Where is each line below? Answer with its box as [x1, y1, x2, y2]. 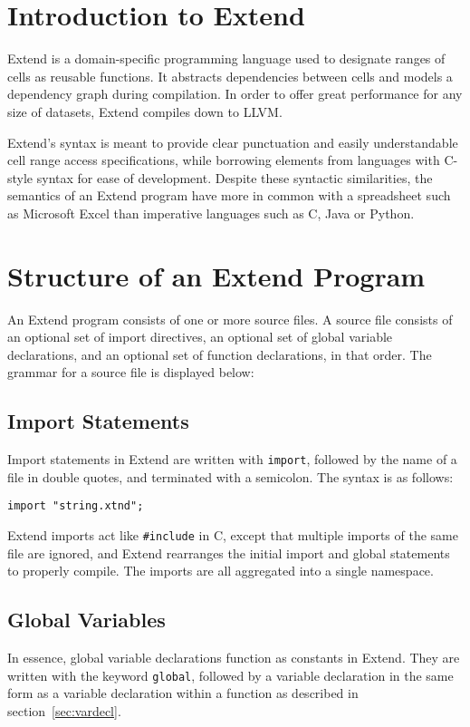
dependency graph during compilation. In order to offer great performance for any [7, 84, 463, 103]
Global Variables [7, 606, 166, 634]
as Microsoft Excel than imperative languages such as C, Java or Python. [7, 203, 415, 222]
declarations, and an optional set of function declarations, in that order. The [7, 344, 432, 363]
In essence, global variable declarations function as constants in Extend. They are [7, 648, 460, 667]
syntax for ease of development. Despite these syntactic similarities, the [36, 168, 433, 187]
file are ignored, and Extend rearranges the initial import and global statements [7, 543, 450, 562]
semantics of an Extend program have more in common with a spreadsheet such [7, 186, 451, 205]
